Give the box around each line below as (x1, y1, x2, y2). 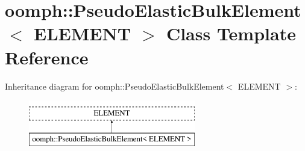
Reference (5, 45, 89, 69)
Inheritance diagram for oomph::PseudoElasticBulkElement (5, 79, 224, 92)
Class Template (166, 21, 296, 46)
